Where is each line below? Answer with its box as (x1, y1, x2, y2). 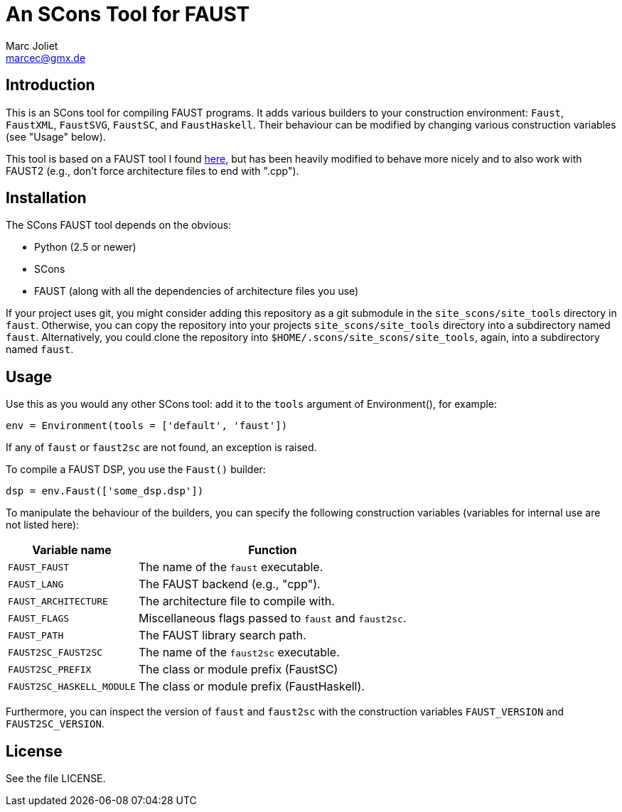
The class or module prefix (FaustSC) (139, 662, 338, 677)
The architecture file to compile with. (139, 594, 335, 609)
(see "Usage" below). (6, 130, 106, 143)
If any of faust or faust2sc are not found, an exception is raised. (6, 441, 317, 454)
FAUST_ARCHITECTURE (8, 595, 108, 607)
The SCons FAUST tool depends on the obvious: (6, 219, 232, 232)
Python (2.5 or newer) (34, 241, 136, 254)
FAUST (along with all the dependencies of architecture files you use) (34, 285, 359, 298)
